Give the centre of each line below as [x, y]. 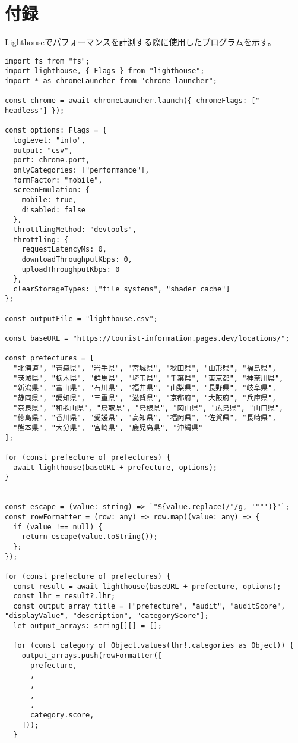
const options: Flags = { [56, 131]
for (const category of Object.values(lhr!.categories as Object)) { [153, 646]
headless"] [26, 111]
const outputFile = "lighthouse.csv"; [81, 319]
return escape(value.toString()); [90, 537]
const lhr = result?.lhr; [64, 596]
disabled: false [54, 210]
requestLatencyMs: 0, [64, 250]
